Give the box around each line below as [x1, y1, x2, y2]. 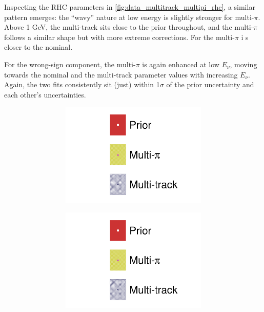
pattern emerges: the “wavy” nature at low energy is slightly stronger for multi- [4, 11, 254, 22]
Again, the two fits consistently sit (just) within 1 [4, 79, 160, 90]
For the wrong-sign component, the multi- [4, 59, 136, 69]
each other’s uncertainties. [4, 89, 86, 100]
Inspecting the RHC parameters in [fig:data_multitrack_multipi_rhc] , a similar [4, 2, 255, 12]
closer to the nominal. [4, 42, 73, 52]
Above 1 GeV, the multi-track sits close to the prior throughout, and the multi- [4, 22, 254, 32]
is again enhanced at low [142, 59, 219, 69]
